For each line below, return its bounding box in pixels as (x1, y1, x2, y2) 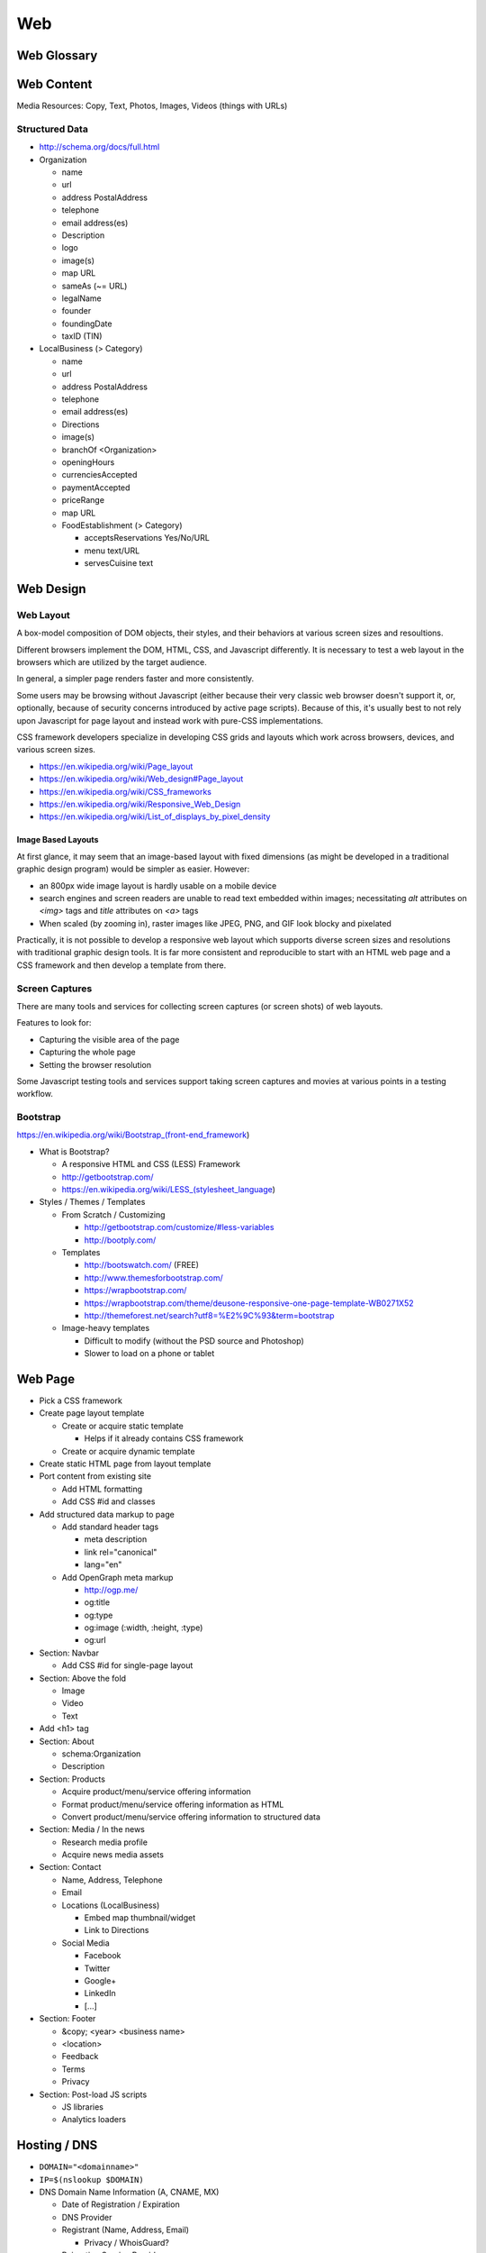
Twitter (84, 1963, 111, 1974)
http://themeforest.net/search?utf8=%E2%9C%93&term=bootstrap (84, 1309, 335, 1320)
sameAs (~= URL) (61, 280, 128, 291)
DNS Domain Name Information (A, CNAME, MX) (39, 2186, 220, 2197)
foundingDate (61, 318, 112, 329)
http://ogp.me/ (84, 1584, 139, 1595)
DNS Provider (61, 2212, 112, 2222)
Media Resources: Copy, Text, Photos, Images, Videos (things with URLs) (16, 100, 288, 112)
